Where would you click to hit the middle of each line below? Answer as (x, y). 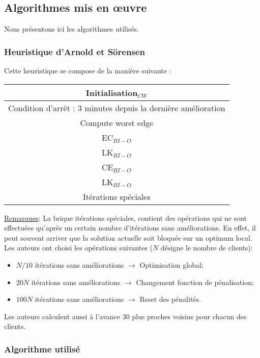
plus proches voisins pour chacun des (189, 316)
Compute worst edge (117, 122)
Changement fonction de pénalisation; (195, 282)
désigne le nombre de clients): (207, 248)
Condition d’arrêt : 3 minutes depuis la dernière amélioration (117, 108)
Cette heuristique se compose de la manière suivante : (88, 71)
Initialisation (112, 92)
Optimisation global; (171, 264)
